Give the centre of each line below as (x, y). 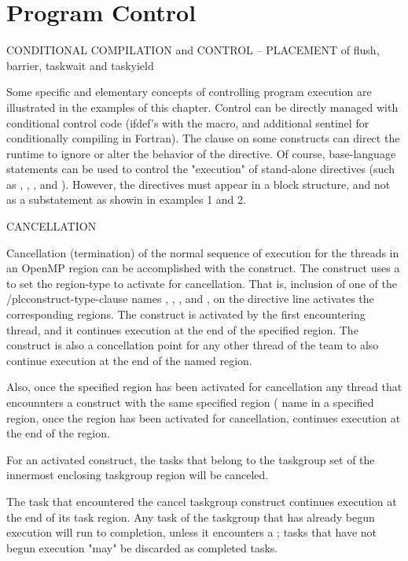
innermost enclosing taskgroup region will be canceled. (138, 475)
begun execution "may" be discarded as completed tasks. (142, 547)
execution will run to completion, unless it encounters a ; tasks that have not (192, 532)
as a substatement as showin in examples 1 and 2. (126, 199)
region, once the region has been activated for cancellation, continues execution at (204, 417)
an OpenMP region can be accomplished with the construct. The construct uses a (203, 268)
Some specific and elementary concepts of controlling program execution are (189, 92)
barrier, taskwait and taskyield (80, 65)
